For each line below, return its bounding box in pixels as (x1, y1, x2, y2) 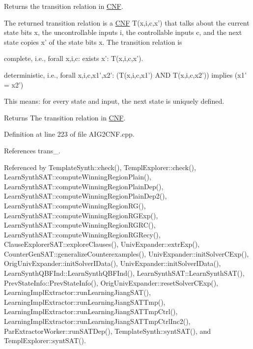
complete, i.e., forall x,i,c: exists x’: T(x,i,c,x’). (4, 53, 143, 63)
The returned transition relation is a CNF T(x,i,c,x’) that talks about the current (4, 17, 250, 28)
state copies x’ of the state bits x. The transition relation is (4, 36, 182, 47)
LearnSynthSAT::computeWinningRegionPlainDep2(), (4, 191, 167, 201)
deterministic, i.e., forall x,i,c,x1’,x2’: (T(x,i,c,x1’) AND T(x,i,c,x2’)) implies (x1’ (4, 69, 247, 80)
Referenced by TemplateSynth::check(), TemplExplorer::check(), (4, 162, 196, 172)
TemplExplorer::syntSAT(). (4, 335, 86, 346)
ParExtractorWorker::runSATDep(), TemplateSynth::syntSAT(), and (4, 325, 211, 336)
